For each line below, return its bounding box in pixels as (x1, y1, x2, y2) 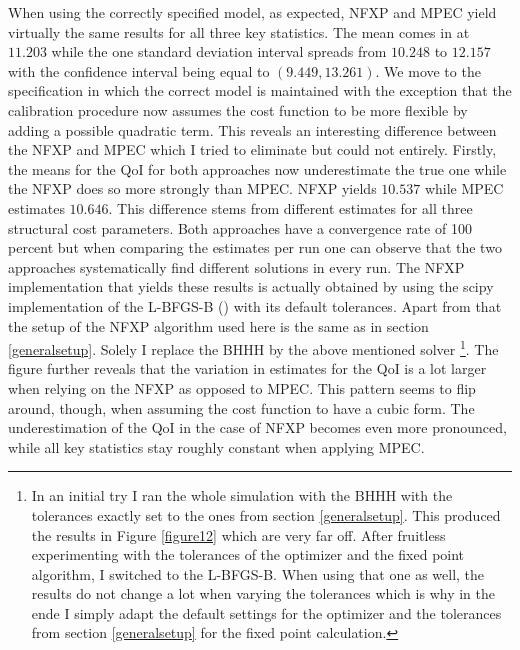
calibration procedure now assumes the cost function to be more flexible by (8, 99, 468, 120)
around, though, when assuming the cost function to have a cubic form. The (8, 397, 475, 418)
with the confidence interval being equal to (8, 60, 270, 81)
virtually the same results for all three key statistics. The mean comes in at (8, 21, 470, 42)
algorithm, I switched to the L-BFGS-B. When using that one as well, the (31, 563, 485, 584)
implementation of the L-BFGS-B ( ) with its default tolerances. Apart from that (8, 295, 502, 316)
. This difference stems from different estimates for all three (108, 197, 473, 218)
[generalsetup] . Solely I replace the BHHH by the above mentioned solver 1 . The (8, 336, 499, 359)
